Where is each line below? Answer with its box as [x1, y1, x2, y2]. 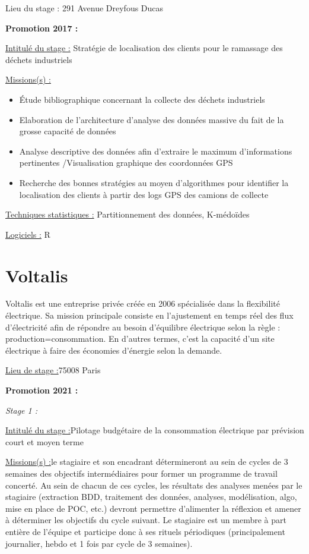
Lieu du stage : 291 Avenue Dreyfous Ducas [5, 2, 164, 14]
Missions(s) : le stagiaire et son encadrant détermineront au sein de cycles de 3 [5, 455, 288, 468]
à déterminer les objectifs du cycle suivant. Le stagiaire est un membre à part [5, 514, 286, 526]
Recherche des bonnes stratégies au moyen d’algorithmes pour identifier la [19, 176, 289, 188]
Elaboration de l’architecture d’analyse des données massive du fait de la [19, 113, 284, 125]
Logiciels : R [5, 228, 50, 240]
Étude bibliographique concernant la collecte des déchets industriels [19, 93, 265, 105]
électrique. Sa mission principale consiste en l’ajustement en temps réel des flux [5, 309, 294, 322]
